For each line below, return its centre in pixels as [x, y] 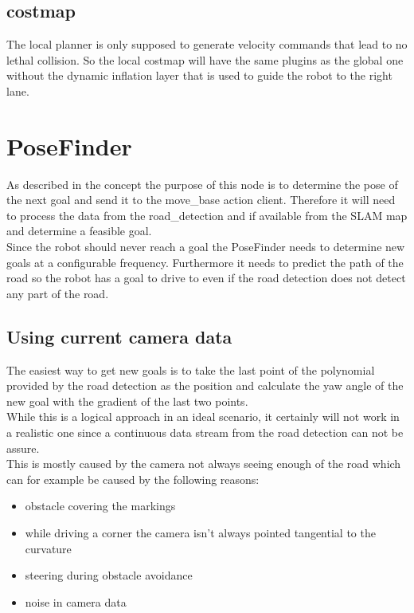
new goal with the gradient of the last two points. [127, 401]
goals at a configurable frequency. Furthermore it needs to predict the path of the [205, 262]
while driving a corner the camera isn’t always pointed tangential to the [200, 532]
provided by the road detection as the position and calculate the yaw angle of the [205, 385]
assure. [23, 448]
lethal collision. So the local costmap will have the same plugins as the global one [205, 59]
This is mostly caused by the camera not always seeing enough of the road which [204, 464]
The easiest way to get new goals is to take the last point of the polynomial [191, 369]
